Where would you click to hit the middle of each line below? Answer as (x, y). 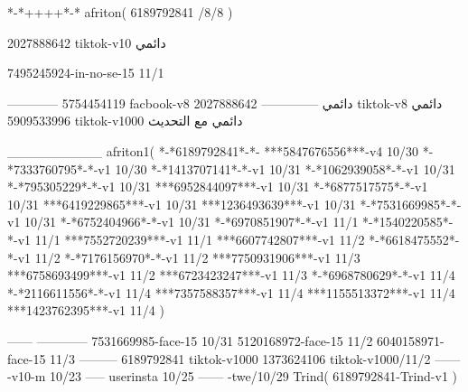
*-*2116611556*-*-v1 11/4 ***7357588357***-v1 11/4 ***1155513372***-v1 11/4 (231, 292)
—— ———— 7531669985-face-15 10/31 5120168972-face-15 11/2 (190, 340)
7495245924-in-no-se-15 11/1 (86, 73)
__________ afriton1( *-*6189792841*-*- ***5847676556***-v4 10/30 (213, 150)
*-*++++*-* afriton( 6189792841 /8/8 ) (120, 12)
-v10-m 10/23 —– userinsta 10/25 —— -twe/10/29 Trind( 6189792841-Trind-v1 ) (233, 376)
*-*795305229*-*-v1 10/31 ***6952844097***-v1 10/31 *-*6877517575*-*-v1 (218, 187)
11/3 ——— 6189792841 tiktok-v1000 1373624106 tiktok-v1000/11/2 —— (255, 358)
